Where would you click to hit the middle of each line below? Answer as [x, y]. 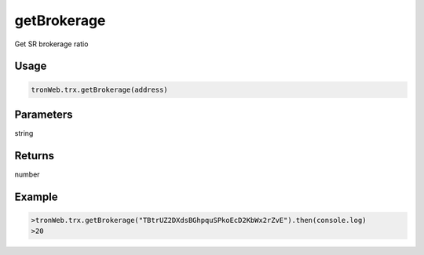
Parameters [44, 114]
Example [36, 197]
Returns [35, 156]
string [24, 133]
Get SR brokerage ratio [51, 44]
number [27, 174]
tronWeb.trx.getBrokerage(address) [99, 89]
